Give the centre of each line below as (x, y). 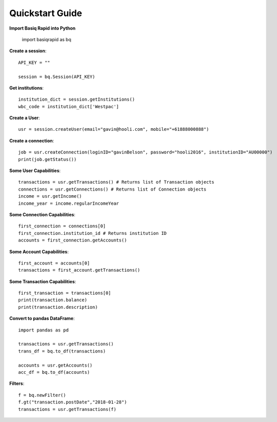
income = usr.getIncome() (50, 196)
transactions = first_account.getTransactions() (79, 270)
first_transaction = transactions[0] (65, 293)
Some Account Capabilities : (39, 251)
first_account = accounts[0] (54, 263)
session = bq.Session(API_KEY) (57, 76)
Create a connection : (32, 140)
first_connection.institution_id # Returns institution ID (93, 233)
